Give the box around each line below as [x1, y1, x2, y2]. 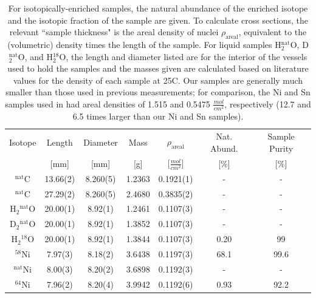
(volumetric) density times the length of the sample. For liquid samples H [7, 38, 281, 50]
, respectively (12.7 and [224, 97, 311, 110]
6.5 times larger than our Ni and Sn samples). [72, 110, 244, 123]
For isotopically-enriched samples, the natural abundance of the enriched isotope [8, 2, 308, 14]
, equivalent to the [238, 25, 307, 38]
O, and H [18, 50, 53, 63]
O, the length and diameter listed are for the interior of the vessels [59, 50, 307, 63]
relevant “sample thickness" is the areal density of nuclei [9, 25, 219, 38]
